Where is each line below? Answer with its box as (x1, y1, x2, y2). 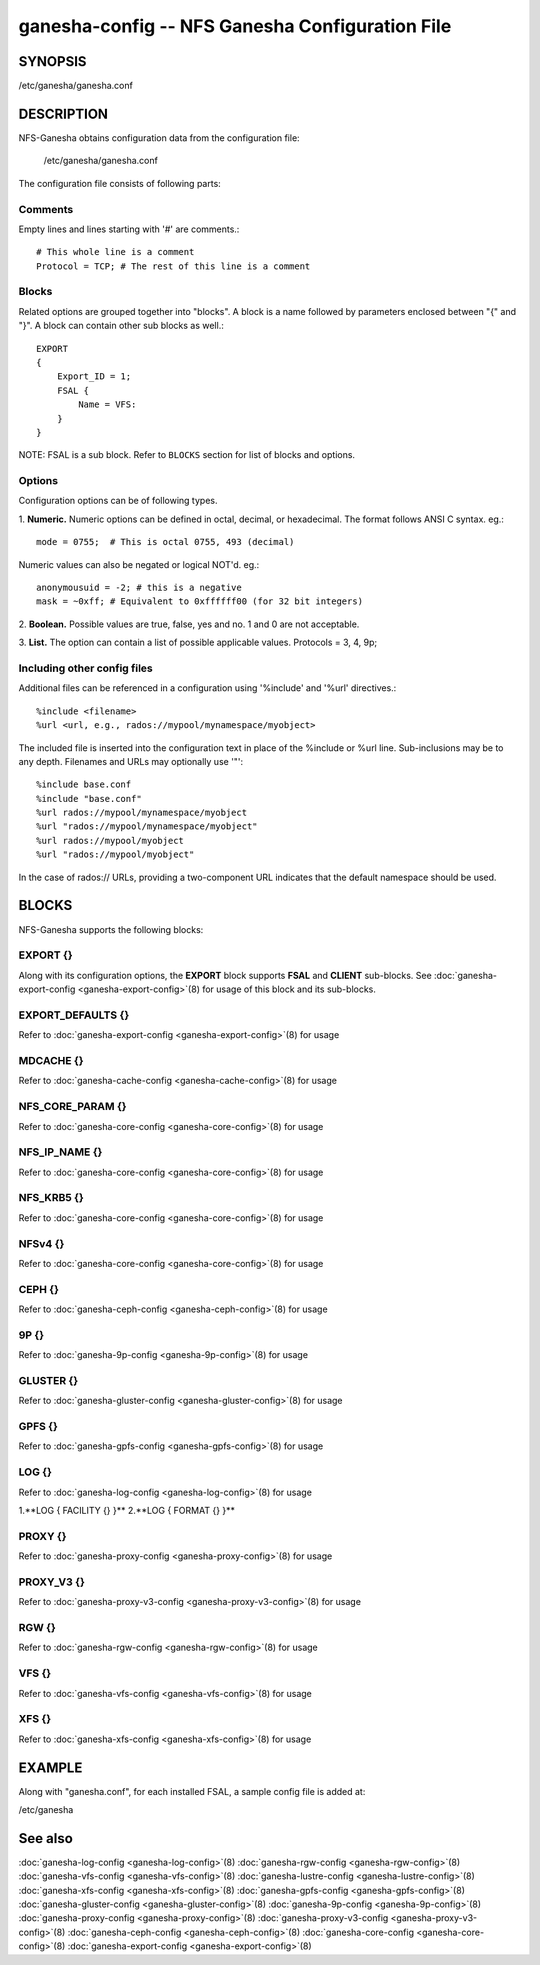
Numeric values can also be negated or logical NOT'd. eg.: (18, 558, 260, 570)
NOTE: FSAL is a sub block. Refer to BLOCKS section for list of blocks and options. (18, 449, 355, 461)
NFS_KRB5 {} (18, 1191, 84, 1205)
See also (18, 1830, 74, 1847)
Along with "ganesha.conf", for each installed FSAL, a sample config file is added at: (18, 1785, 366, 1797)
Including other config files (18, 661, 154, 675)
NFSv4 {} (18, 1236, 65, 1250)
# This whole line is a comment (36, 246, 195, 258)
